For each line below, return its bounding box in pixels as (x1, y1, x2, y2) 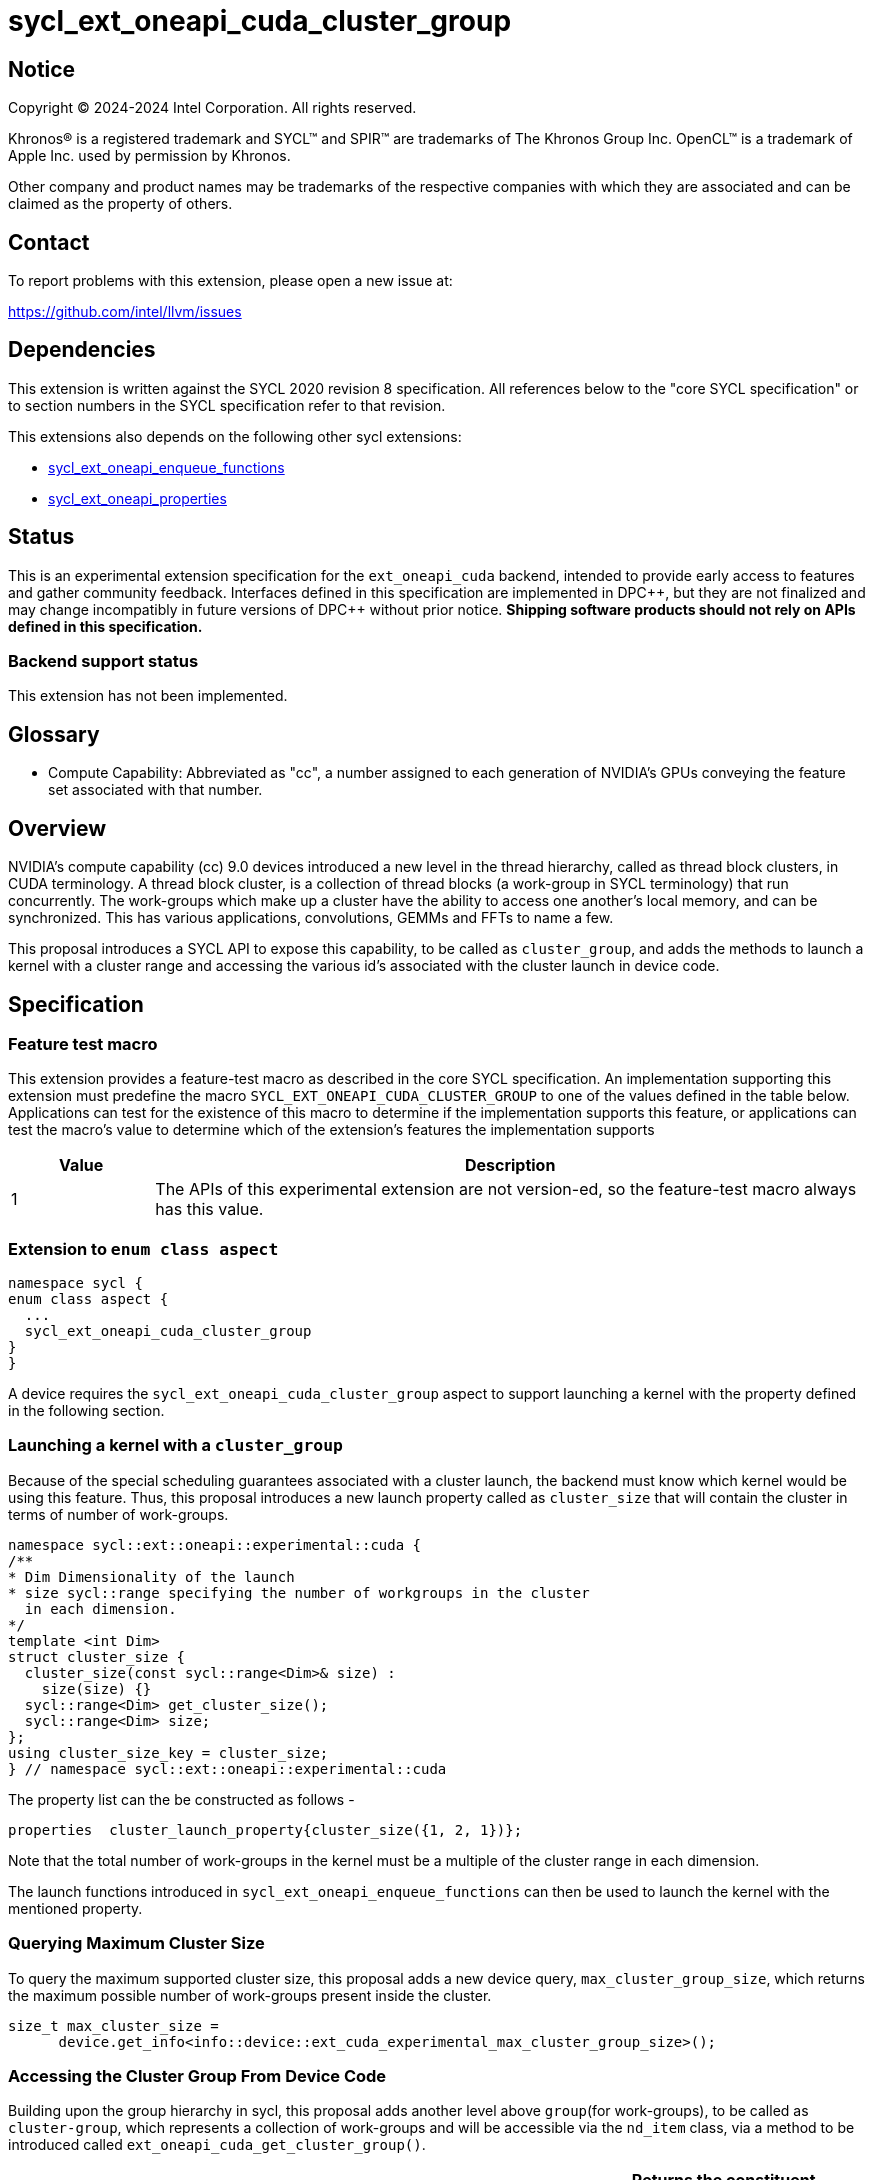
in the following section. (8, 1402, 165, 1420)
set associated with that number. (48, 781, 263, 799)
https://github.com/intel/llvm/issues (8, 303, 242, 321)
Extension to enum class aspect (8, 1238, 279, 1259)
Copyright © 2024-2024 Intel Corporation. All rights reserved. (8, 99, 417, 117)
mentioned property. (8, 1899, 143, 1917)
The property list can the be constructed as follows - (8, 1790, 355, 1808)
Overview (8, 815, 107, 841)
